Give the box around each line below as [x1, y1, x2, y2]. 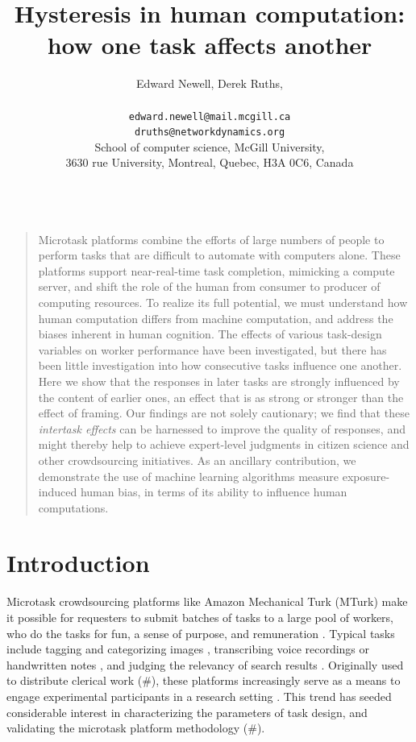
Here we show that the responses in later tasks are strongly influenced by [38, 372, 400, 389]
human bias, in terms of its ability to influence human [80, 483, 347, 500]
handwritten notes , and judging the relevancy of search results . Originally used [6, 656, 404, 673]
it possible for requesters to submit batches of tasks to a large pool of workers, [6, 609, 394, 625]
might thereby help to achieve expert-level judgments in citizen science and [38, 436, 410, 453]
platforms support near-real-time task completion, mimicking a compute [38, 262, 395, 279]
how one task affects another [47, 28, 372, 61]
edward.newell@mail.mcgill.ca [128, 110, 291, 122]
